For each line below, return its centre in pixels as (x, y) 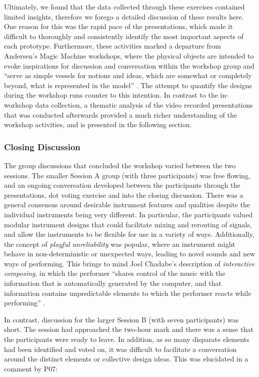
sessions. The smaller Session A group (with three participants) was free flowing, (127, 175)
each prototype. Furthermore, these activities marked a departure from (112, 46)
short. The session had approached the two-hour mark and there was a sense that (129, 329)
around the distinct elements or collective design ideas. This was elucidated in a (126, 359)
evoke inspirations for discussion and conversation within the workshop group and (129, 65)
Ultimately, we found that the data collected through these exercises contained (124, 7)
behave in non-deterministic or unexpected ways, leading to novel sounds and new (130, 254)
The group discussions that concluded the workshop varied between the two (120, 165)
